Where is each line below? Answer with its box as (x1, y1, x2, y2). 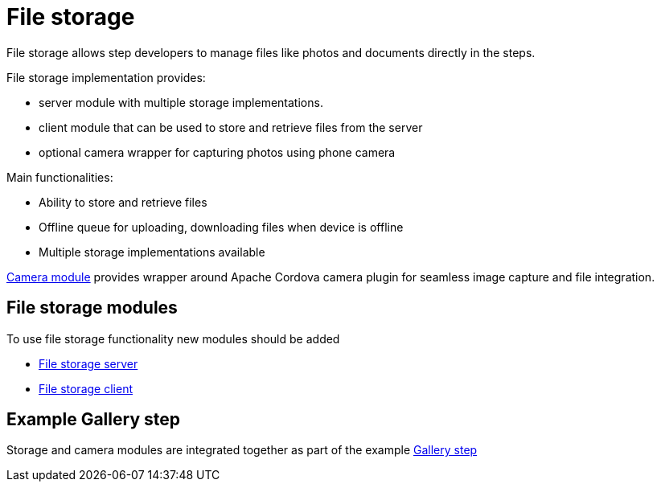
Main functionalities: (6, 170, 113, 184)
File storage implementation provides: (6, 70, 206, 84)
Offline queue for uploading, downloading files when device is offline (39, 219, 404, 234)
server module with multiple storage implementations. (39, 95, 323, 109)
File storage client (39, 381, 133, 396)
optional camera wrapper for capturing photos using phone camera (39, 145, 396, 159)
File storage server (39, 356, 138, 371)
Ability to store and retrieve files (39, 195, 207, 209)
